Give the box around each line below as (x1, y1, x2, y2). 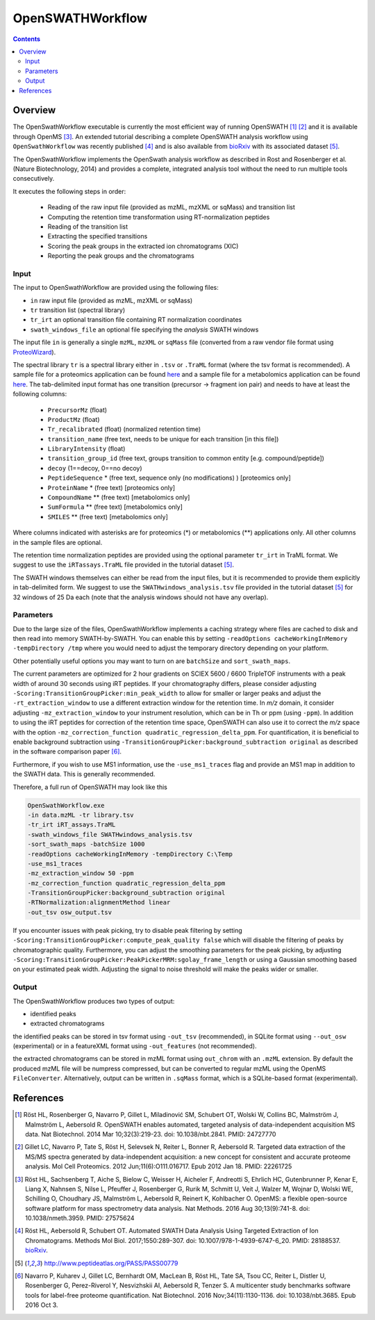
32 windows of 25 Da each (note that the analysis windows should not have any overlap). (12, 593, 269, 601)
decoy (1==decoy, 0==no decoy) (47, 464, 142, 472)
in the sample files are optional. (12, 538, 103, 546)
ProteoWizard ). (12, 348, 56, 356)
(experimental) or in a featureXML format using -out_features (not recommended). (12, 1042, 257, 1050)
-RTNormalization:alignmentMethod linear (27, 899, 171, 906)
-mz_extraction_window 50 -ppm (27, 870, 135, 877)
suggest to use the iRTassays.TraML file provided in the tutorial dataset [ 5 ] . (12, 560, 234, 569)
